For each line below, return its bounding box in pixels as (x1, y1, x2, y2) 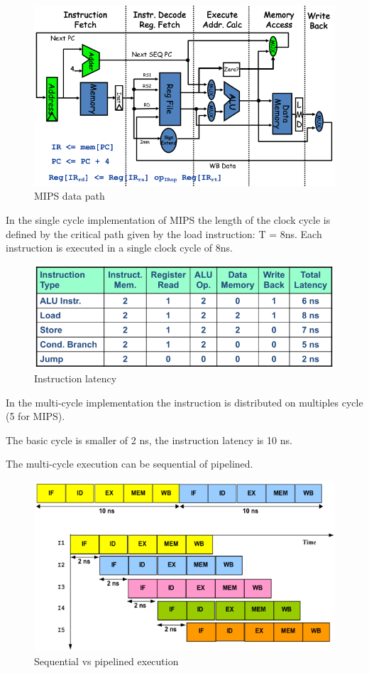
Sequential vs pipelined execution (34, 653, 179, 668)
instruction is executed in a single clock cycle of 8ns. (6, 240, 233, 255)
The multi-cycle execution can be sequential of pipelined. (6, 456, 253, 471)
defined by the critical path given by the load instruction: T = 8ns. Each (6, 226, 322, 241)
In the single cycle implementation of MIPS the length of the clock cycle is (6, 212, 331, 227)
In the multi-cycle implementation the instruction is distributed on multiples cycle (6, 394, 363, 409)
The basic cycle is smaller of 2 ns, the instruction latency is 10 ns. (6, 432, 292, 447)
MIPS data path (34, 188, 105, 203)
